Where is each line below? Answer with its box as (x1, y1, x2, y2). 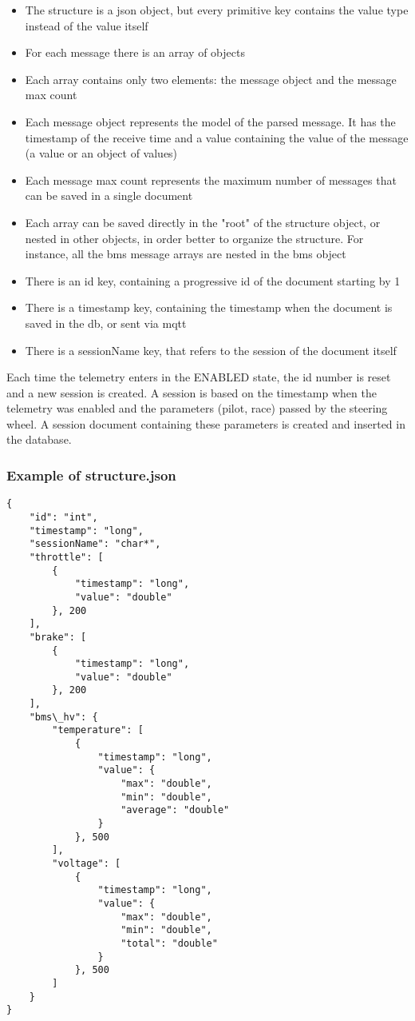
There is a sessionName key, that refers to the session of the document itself (25, 341, 397, 358)
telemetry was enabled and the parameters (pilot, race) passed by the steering (6, 400, 388, 417)
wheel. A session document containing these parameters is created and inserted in (6, 415, 405, 432)
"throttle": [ (29, 551, 104, 563)
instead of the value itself (25, 17, 148, 34)
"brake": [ (29, 631, 87, 643)
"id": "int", (29, 511, 98, 523)
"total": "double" (121, 937, 218, 949)
